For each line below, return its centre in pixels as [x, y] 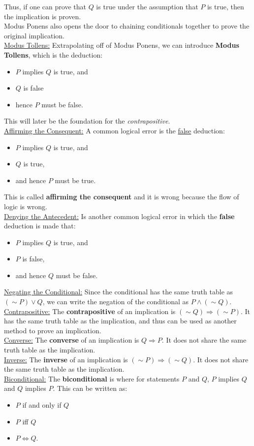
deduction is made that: [40, 226]
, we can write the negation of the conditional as [116, 302]
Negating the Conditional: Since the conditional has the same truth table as [119, 292]
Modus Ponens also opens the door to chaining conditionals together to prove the [127, 26]
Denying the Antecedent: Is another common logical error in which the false [119, 216]
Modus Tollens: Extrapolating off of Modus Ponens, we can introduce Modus [122, 45]
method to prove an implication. [53, 330]
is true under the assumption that [147, 6]
